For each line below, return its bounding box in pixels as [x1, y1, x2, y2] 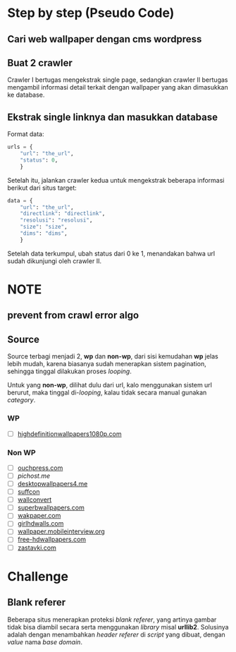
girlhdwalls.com [17, 519, 64, 528]
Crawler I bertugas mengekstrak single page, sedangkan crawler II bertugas [7, 76, 228, 84]
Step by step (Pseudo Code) [7, 5, 175, 21]
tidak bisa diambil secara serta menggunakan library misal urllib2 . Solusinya [7, 622, 229, 631]
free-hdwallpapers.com [17, 535, 87, 544]
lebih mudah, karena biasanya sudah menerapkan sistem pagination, [7, 360, 206, 368]
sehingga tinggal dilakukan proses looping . [7, 367, 132, 375]
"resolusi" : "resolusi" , [20, 217, 93, 224]
